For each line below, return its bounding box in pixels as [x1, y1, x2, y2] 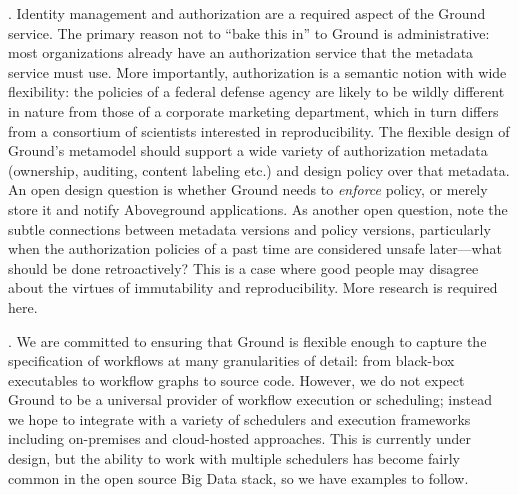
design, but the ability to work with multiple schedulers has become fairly [8, 448, 460, 469]
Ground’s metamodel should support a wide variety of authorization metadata [8, 140, 488, 161]
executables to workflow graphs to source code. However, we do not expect [8, 369, 465, 390]
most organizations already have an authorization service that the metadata [8, 42, 474, 63]
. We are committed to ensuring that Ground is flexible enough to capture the [8, 330, 487, 351]
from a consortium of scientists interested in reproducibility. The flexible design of [8, 120, 510, 141]
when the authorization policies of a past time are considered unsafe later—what [8, 238, 502, 259]
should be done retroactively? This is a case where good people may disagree [8, 257, 479, 278]
